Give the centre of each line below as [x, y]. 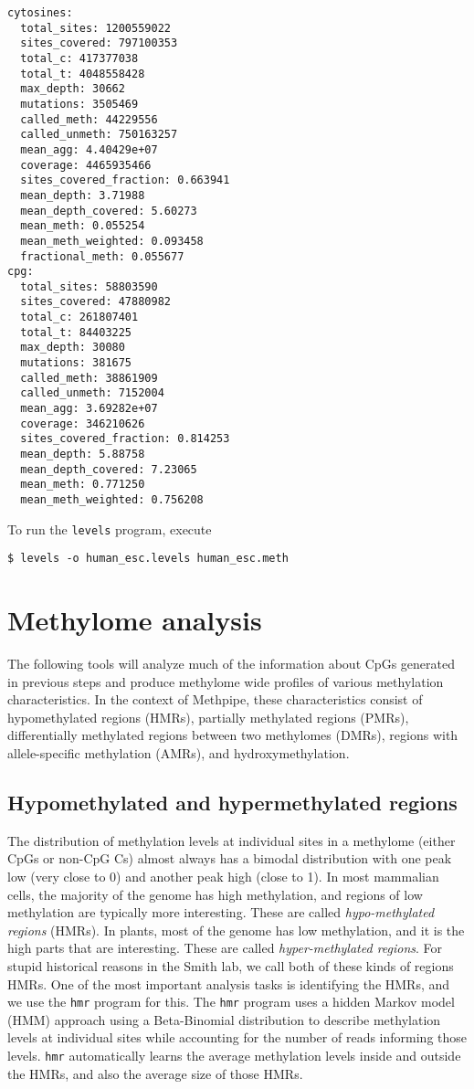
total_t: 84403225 [76, 332]
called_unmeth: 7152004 [92, 393]
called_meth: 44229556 [89, 119]
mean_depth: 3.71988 [83, 195]
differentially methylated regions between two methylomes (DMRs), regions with [233, 735]
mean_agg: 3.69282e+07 [89, 409]
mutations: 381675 [76, 363]
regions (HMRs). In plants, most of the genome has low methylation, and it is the [236, 930]
